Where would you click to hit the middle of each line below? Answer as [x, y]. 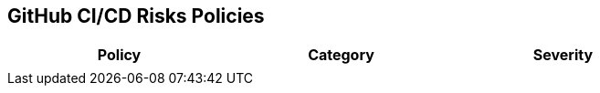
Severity [563, 55]
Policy [119, 55]
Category [341, 55]
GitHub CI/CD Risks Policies [136, 16]
